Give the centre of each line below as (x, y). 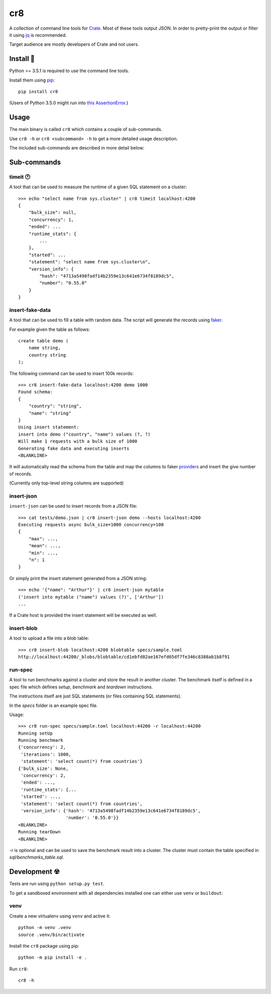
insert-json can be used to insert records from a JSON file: (73, 506)
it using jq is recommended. (38, 35)
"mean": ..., (44, 546)
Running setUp (35, 733)
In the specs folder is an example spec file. (53, 705)
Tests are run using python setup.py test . (57, 884)
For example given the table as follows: (50, 329)
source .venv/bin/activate (51, 935)
